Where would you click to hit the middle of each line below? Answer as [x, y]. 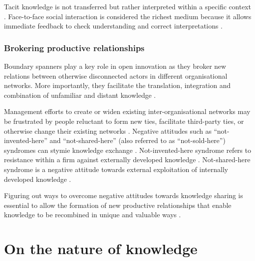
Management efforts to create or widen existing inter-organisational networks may [127, 111]
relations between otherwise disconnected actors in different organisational [116, 75]
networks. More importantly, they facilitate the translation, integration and [117, 85]
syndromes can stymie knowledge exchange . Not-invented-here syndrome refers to [127, 150]
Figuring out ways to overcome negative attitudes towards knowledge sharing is [124, 195]
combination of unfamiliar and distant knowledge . [80, 95]
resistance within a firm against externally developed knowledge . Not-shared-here [127, 159]
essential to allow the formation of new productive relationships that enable [118, 205]
